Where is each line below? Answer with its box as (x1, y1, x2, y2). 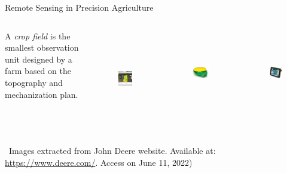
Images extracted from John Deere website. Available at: (9, 144, 216, 157)
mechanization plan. (5, 88, 78, 100)
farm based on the (5, 64, 71, 77)
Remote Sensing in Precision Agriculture (5, 1, 154, 13)
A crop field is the (5, 29, 71, 42)
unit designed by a (5, 52, 72, 65)
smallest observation (5, 41, 79, 54)
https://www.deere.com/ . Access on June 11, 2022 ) (5, 156, 193, 169)
